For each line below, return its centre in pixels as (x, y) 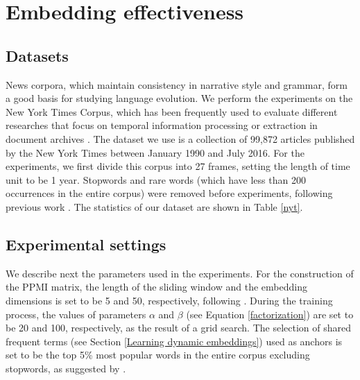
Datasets (37, 55)
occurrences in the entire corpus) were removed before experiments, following (169, 193)
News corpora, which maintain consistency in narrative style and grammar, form (177, 84)
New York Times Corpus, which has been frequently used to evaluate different (172, 111)
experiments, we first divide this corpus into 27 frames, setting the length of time (178, 166)
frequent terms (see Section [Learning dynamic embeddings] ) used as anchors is (174, 341)
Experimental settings (86, 244)
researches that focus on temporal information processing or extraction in (162, 125)
